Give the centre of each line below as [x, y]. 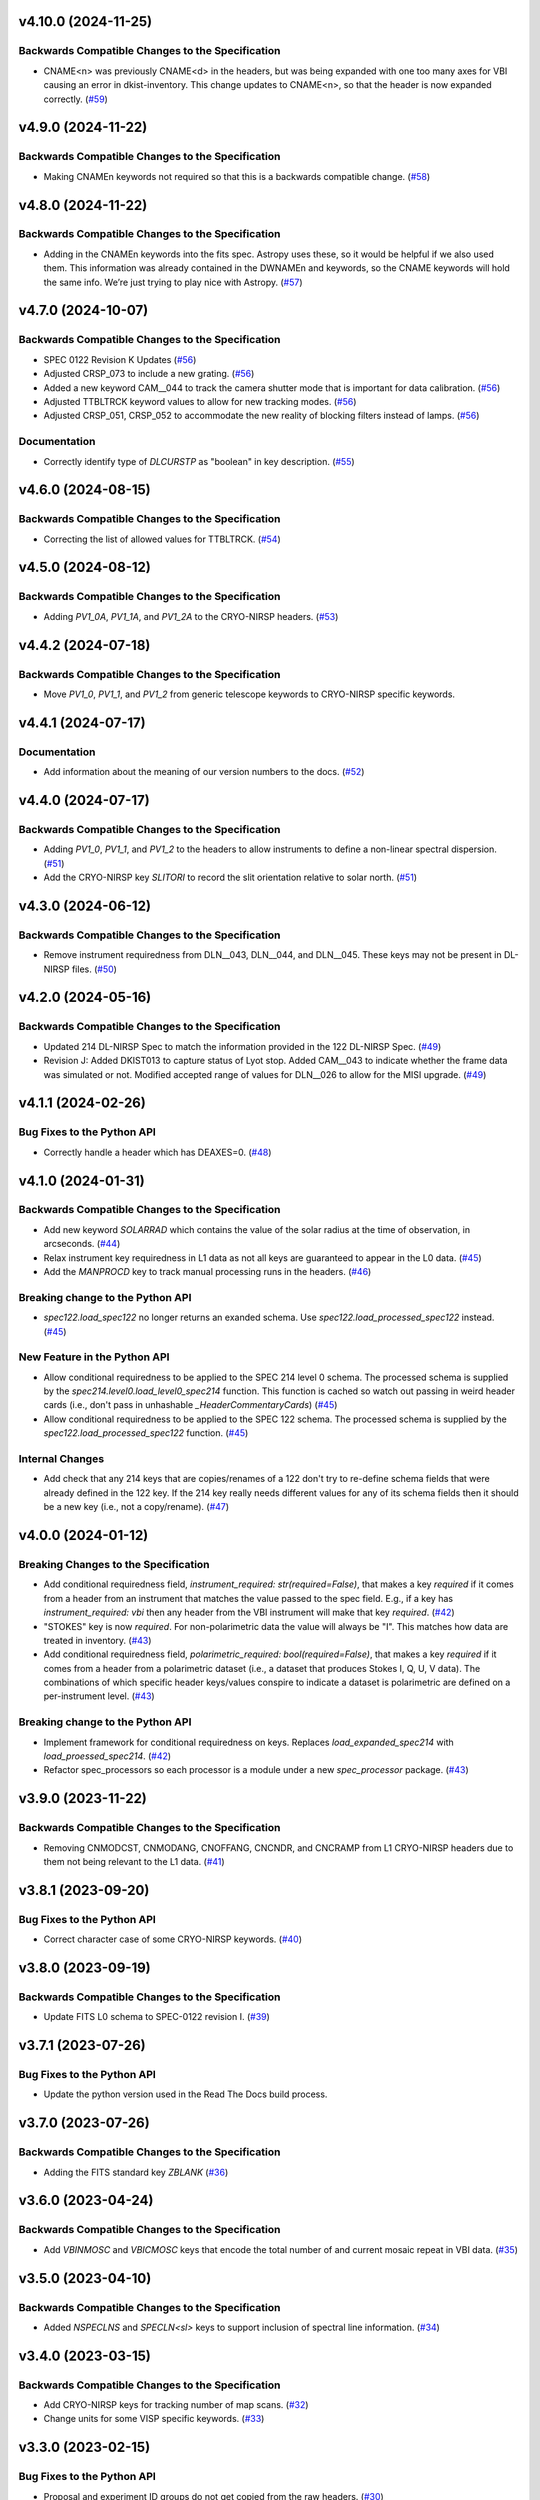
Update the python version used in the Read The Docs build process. [185, 2094]
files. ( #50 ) [94, 969]
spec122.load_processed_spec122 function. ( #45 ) [146, 1433]
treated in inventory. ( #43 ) [97, 1640]
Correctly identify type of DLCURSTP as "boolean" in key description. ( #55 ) [199, 461]
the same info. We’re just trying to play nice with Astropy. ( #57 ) [173, 282]
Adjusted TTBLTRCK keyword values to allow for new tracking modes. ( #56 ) [200, 401]
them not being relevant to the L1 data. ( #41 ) [134, 1861]
